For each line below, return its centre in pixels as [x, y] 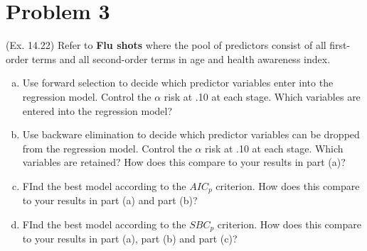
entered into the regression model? [97, 110]
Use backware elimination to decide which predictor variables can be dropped [191, 134]
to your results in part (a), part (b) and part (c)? [130, 239]
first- [340, 45]
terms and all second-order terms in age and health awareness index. [181, 58]
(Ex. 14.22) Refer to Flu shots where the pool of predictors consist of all [166, 45]
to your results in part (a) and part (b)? [110, 200]
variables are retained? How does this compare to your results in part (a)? [184, 162]
